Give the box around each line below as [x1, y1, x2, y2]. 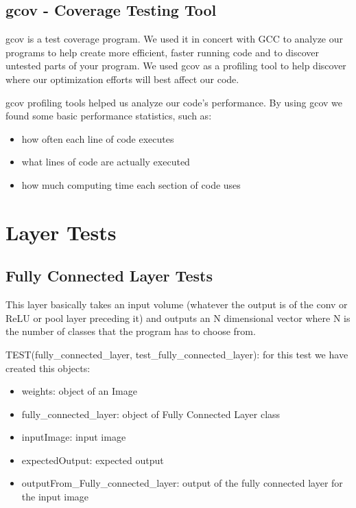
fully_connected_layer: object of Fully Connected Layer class [21, 406, 281, 421]
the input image [21, 489, 89, 504]
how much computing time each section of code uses [21, 177, 241, 192]
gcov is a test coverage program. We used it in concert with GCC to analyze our [5, 32, 344, 46]
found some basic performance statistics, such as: [5, 108, 212, 123]
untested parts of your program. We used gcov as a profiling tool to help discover [5, 58, 346, 73]
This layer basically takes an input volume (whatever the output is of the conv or [5, 297, 348, 312]
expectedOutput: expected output [21, 452, 164, 467]
